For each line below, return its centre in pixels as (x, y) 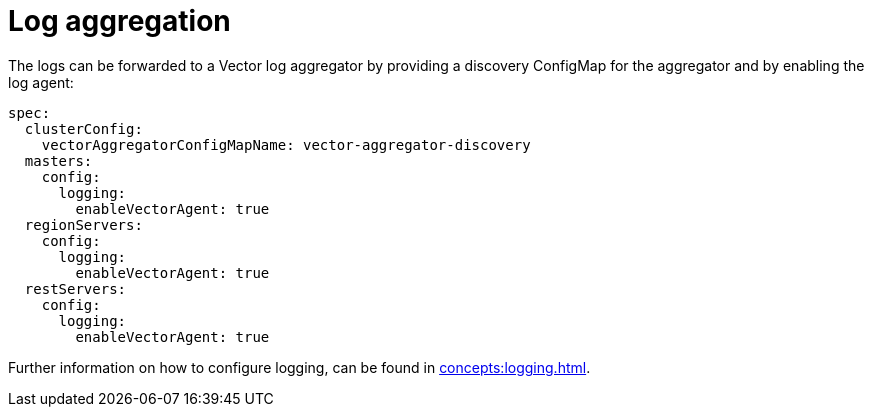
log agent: (41, 82)
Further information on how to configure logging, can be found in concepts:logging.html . (299, 367)
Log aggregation (119, 21)
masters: (58, 160)
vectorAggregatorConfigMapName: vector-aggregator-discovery (286, 144)
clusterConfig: (83, 128)
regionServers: (83, 224)
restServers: (75, 288)
